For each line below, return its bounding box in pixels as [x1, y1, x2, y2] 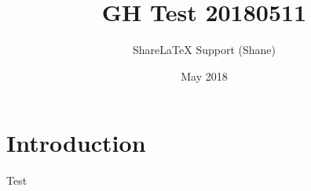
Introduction [6, 127, 146, 159]
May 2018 [181, 67, 228, 84]
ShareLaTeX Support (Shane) [133, 41, 276, 58]
